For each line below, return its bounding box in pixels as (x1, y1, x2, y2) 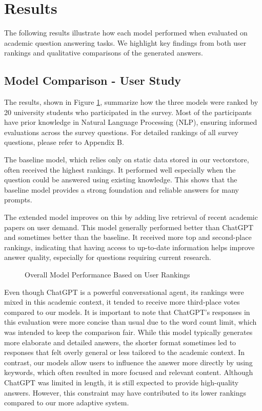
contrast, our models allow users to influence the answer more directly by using (4, 357, 253, 367)
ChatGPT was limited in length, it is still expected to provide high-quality (4, 377, 239, 387)
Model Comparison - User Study (4, 72, 182, 88)
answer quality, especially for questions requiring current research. (4, 252, 211, 263)
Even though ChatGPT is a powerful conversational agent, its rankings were (4, 286, 244, 297)
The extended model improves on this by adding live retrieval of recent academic (4, 212, 258, 222)
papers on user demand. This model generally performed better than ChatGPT (4, 221, 254, 232)
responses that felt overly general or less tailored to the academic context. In (4, 347, 245, 358)
